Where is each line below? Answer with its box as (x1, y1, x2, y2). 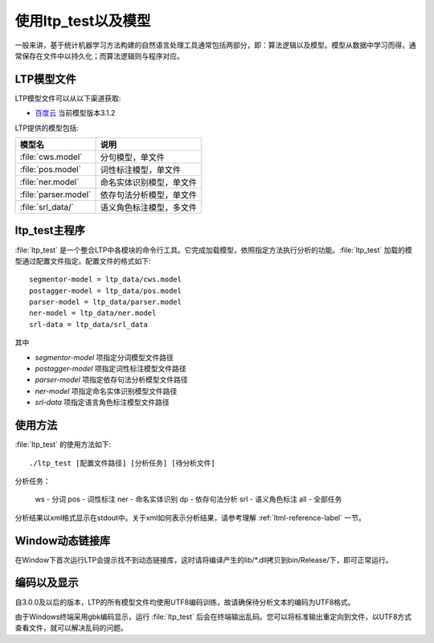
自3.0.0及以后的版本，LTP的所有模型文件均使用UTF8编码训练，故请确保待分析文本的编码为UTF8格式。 (14, 597, 355, 607)
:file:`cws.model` (19, 151, 83, 162)
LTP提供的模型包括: (14, 123, 80, 133)
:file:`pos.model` (19, 164, 82, 175)
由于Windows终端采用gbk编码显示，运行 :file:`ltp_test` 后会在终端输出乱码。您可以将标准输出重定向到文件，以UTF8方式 (14, 612, 412, 621)
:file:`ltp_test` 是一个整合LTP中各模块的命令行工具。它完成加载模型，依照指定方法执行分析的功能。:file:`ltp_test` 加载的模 (14, 245, 413, 255)
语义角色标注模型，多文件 (100, 202, 197, 213)
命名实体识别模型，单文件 (100, 177, 197, 188)
